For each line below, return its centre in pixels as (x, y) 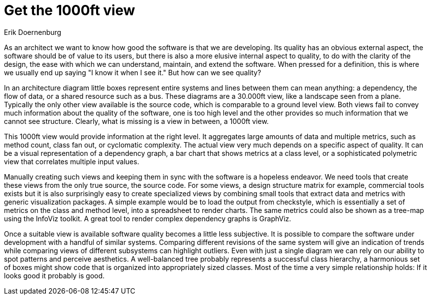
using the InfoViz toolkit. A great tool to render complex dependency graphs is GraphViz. (148, 218)
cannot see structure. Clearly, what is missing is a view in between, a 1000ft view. (136, 121)
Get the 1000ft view (70, 10)
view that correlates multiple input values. (72, 161)
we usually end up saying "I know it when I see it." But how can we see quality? (133, 72)
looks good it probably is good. (54, 275)
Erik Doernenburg (33, 32)
